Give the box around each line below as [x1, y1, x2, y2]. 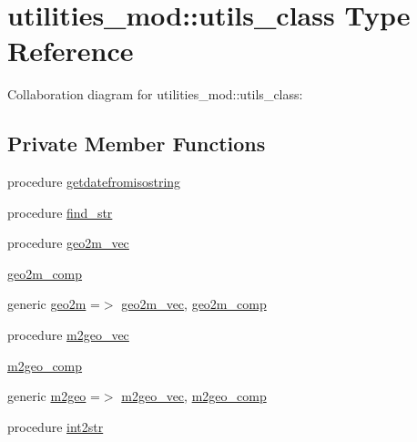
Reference [7, 32, 134, 69]
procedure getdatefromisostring [7, 172, 181, 191]
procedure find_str [7, 202, 113, 221]
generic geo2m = [7, 294, 100, 314]
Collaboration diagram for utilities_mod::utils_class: [7, 85, 303, 104]
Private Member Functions [7, 129, 266, 158]
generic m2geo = [7, 386, 100, 406]
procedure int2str [7, 416, 104, 436]
